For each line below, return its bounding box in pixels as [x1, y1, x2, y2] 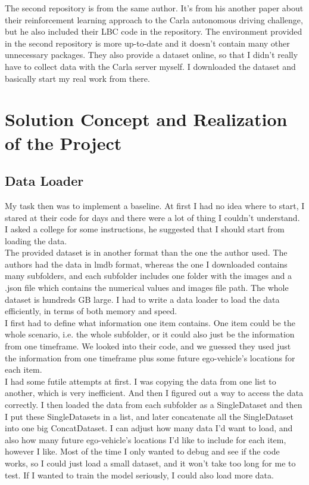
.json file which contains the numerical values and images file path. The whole [5, 281, 289, 294]
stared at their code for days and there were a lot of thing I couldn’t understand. [5, 211, 300, 223]
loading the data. [5, 234, 67, 247]
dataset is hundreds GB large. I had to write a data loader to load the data [5, 293, 280, 305]
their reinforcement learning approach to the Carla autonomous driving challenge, [5, 13, 303, 26]
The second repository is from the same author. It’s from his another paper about [5, 2, 304, 14]
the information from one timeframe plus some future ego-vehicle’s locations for [5, 351, 295, 364]
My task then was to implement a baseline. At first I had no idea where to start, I [5, 199, 305, 211]
